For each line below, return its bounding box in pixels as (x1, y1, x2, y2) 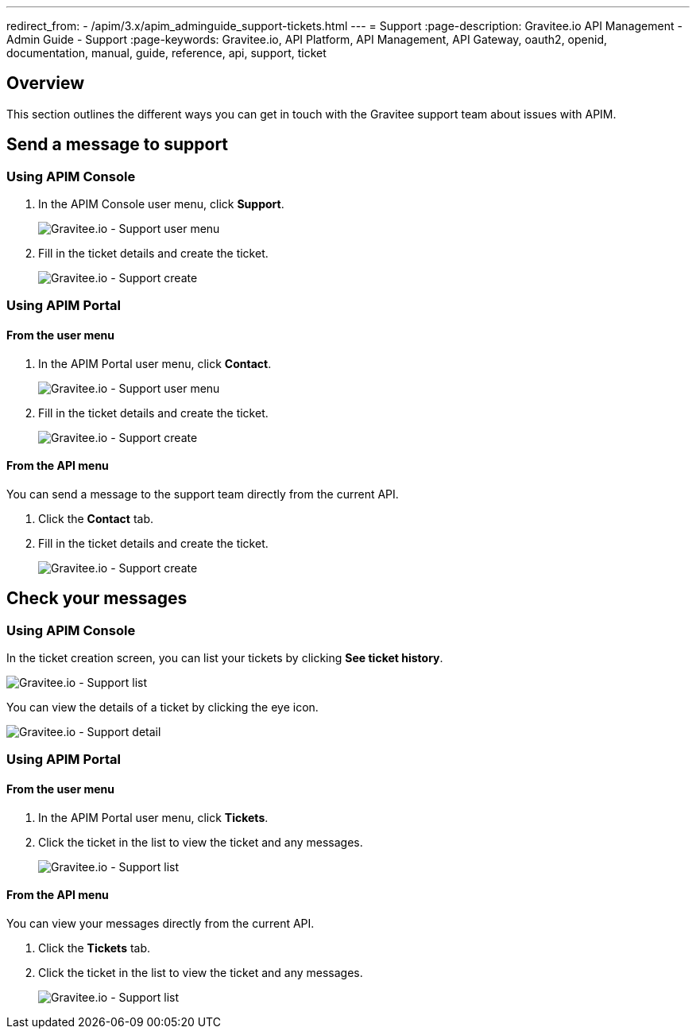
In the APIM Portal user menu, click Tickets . (38, 810, 269, 824)
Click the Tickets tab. (38, 940, 151, 955)
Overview (6, 73, 85, 94)
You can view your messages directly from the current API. (6, 916, 315, 930)
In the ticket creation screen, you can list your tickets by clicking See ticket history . (6, 651, 443, 665)
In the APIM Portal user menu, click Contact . (38, 356, 272, 370)
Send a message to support (6, 134, 229, 155)
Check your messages (6, 588, 188, 609)
